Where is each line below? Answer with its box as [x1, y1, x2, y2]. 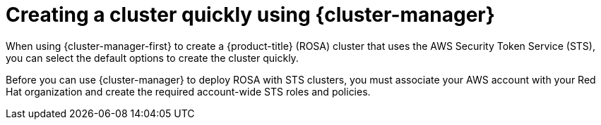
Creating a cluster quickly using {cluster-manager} [6, 3, 495, 27]
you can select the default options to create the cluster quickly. [6, 51, 299, 64]
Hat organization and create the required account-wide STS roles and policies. [6, 85, 371, 98]
